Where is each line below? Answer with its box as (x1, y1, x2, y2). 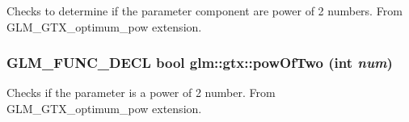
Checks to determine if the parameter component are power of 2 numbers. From (6, 2, 403, 19)
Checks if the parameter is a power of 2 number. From (6, 84, 276, 101)
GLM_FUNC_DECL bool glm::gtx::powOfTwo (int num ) (6, 53, 393, 73)
